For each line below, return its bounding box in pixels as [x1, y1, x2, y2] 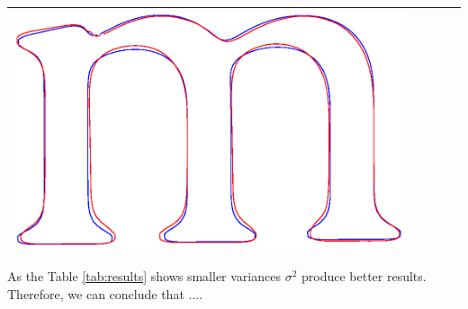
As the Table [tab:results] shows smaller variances [7, 267, 281, 286]
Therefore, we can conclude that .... [7, 285, 203, 304]
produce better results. [301, 267, 427, 286]
